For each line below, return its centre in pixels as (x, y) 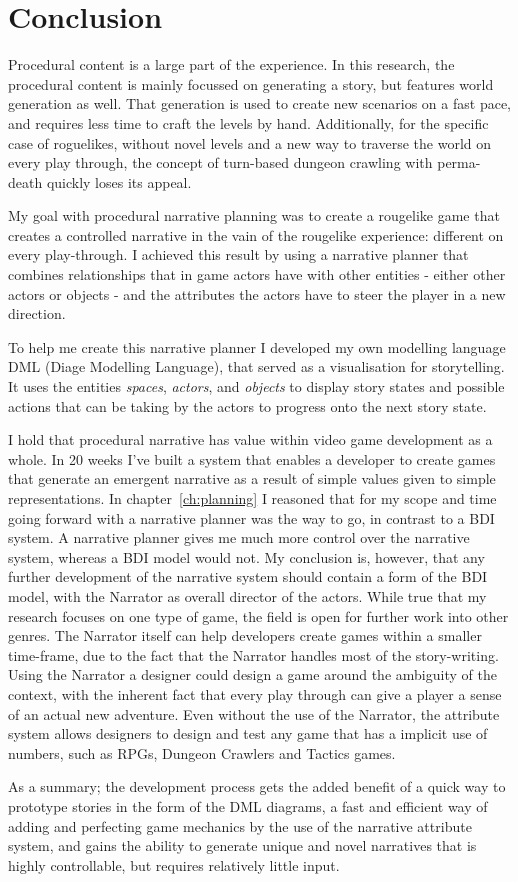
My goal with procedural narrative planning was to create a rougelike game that (254, 215)
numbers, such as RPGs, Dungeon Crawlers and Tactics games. (202, 752)
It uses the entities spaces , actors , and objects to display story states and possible (256, 386)
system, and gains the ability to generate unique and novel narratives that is (242, 845)
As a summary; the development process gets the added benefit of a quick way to (257, 786)
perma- (459, 162)
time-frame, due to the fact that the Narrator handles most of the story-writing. (253, 654)
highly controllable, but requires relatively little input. (174, 864)
